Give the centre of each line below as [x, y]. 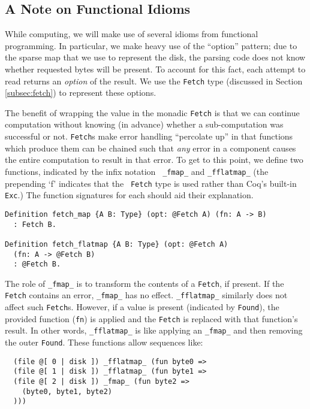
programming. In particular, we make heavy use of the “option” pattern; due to [151, 45]
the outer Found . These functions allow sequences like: [104, 342]
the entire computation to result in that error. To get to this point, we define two [154, 160]
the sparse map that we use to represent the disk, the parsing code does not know [155, 57]
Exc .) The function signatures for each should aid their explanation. [129, 195]
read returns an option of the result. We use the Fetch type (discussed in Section [154, 81]
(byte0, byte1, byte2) [67, 391]
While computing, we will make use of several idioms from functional [132, 34]
